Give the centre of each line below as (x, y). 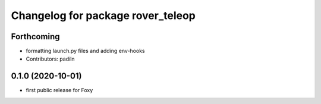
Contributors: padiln (50, 59)
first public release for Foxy (59, 90)
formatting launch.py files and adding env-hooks (85, 51)
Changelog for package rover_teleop (103, 15)
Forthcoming (35, 37)
